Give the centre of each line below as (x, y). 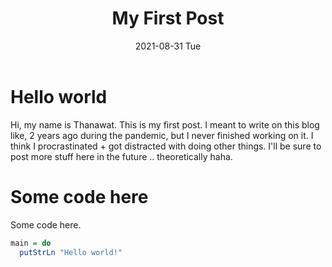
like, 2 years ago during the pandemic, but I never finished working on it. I (162, 135)
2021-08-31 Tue (168, 46)
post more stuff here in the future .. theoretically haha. (121, 156)
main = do (31, 243)
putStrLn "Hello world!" (71, 252)
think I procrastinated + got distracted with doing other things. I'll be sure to (166, 146)
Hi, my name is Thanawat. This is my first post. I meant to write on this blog (165, 124)
